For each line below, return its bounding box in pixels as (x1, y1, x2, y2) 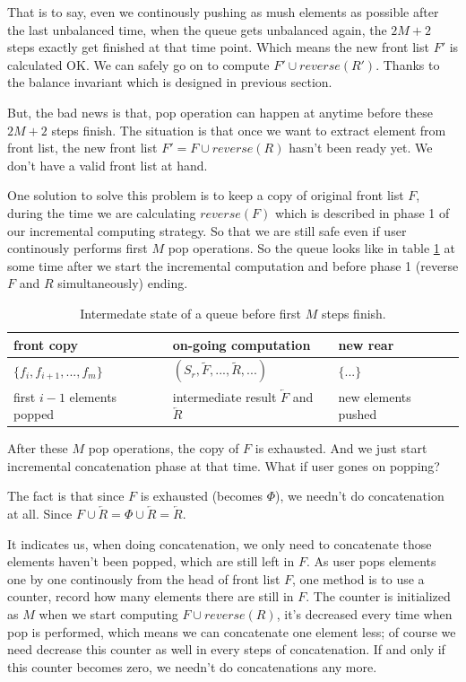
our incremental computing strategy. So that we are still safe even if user (7, 221, 407, 240)
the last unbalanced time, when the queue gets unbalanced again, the (7, 20, 387, 39)
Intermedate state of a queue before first (80, 303, 302, 322)
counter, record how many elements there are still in (7, 587, 294, 606)
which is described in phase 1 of (274, 203, 450, 222)
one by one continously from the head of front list (7, 569, 280, 588)
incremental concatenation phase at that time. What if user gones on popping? (7, 456, 440, 475)
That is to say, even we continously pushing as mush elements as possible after (7, 3, 439, 21)
